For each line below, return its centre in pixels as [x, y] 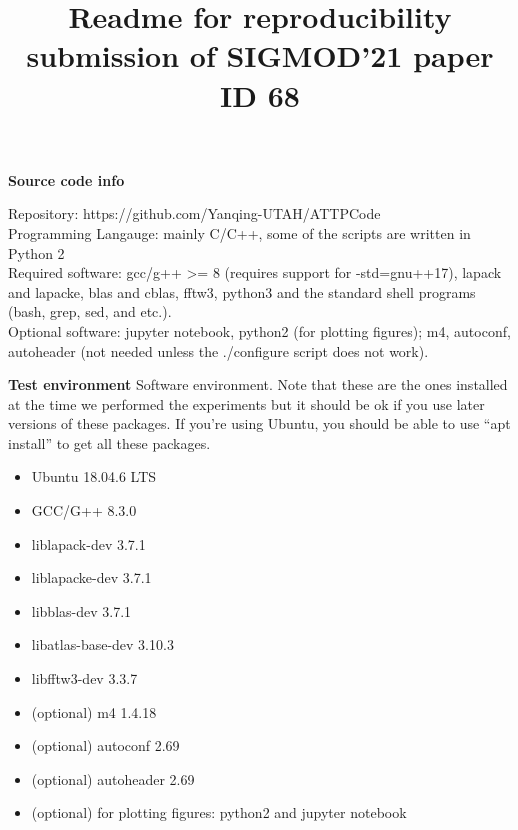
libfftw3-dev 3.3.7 [84, 678]
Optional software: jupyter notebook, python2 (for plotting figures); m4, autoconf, [259, 330]
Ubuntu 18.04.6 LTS [94, 476]
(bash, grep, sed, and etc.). [90, 311]
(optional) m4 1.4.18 [94, 711]
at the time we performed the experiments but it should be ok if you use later [246, 403]
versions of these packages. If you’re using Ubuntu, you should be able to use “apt [259, 423]
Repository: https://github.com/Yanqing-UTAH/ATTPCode [194, 213]
